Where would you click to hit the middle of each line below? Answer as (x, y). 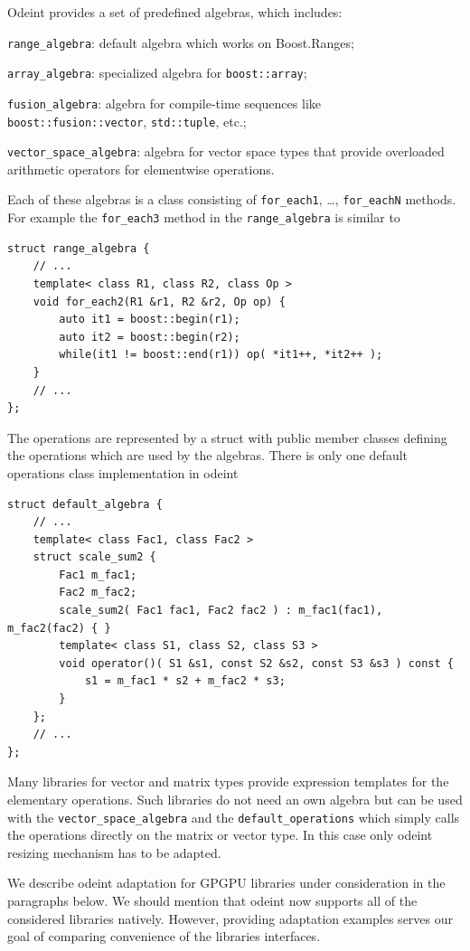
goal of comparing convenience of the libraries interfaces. (164, 936)
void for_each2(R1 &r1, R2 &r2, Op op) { (159, 301)
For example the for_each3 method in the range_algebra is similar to (204, 217)
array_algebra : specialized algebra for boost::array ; (157, 73)
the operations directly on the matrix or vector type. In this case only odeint (220, 835)
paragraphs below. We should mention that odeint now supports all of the (212, 901)
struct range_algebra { (79, 248)
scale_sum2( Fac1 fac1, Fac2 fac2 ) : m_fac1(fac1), (221, 611)
